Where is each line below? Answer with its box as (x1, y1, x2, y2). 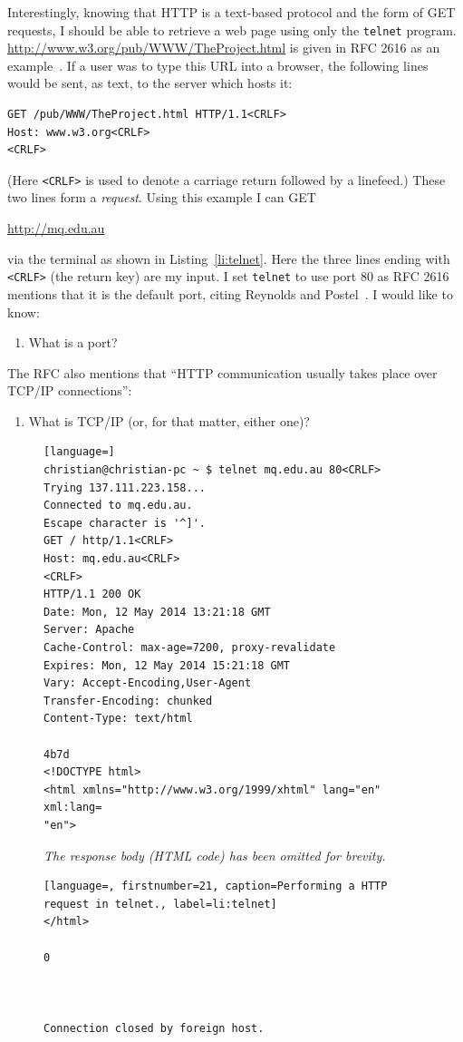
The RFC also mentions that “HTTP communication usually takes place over (7, 363, 438, 382)
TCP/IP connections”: (7, 381, 132, 400)
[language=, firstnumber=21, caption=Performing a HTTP (43, 880, 388, 893)
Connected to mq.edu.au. (43, 499, 193, 512)
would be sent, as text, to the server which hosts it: (7, 73, 293, 93)
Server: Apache (43, 623, 135, 637)
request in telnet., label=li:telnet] (43, 897, 277, 911)
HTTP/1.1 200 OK (43, 588, 141, 601)
